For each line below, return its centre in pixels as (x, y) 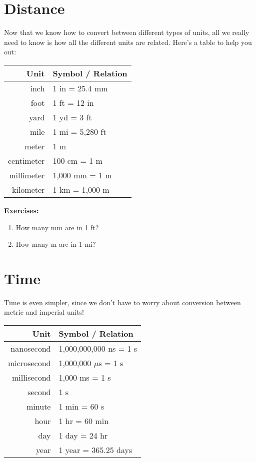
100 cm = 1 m (77, 160)
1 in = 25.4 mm (80, 88)
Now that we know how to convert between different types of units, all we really (127, 32)
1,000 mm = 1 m (82, 175)
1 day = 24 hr (83, 435)
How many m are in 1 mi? (56, 244)
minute (39, 406)
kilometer (28, 189)
